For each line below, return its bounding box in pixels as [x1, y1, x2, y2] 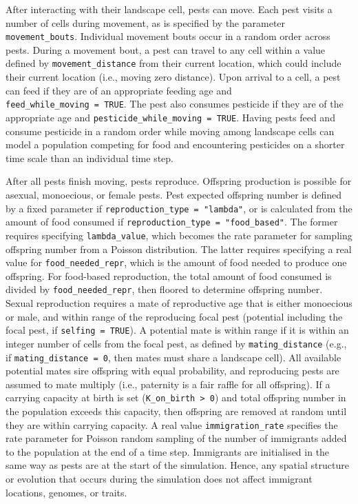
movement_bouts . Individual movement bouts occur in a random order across [6, 29, 330, 43]
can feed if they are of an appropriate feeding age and [6, 83, 232, 97]
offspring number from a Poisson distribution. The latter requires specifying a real [6, 241, 352, 256]
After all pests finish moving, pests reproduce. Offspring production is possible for [6, 174, 352, 188]
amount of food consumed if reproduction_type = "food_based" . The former [6, 214, 338, 229]
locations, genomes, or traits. [6, 485, 127, 499]
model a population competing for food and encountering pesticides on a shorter [6, 137, 345, 152]
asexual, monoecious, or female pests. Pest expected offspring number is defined [6, 187, 342, 201]
